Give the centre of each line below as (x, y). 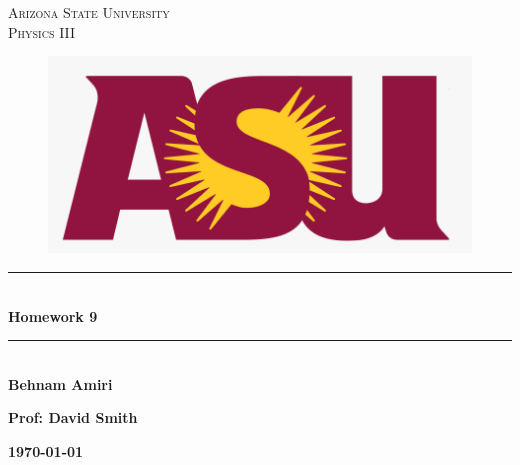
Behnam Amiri (60, 383)
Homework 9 (53, 315)
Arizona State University (89, 12)
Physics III (42, 31)
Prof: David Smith (73, 417)
